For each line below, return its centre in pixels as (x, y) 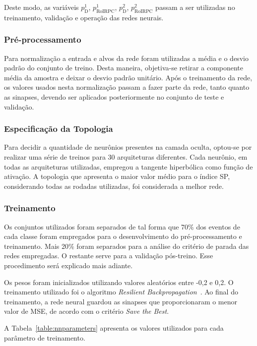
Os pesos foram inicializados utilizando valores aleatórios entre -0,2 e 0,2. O (119, 282)
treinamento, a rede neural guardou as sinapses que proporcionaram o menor (121, 301)
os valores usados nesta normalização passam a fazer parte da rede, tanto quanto (127, 87)
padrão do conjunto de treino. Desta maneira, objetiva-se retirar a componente (124, 68)
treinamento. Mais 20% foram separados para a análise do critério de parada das (127, 246)
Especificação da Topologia (59, 129)
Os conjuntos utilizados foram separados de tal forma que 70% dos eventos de (122, 226)
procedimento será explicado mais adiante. (68, 265)
